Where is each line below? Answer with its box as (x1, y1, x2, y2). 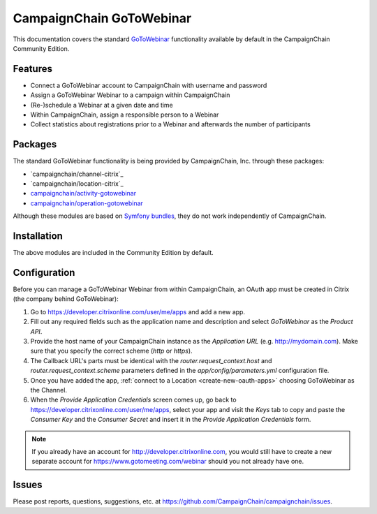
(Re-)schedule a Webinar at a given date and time (30, 101, 174, 109)
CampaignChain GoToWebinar (13, 10, 192, 26)
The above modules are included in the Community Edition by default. (13, 249, 214, 257)
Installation (13, 230, 63, 242)
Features (13, 63, 52, 75)
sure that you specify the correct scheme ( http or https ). (30, 346, 193, 355)
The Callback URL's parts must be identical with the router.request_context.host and (30, 356, 272, 365)
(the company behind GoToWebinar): (13, 295, 119, 303)
